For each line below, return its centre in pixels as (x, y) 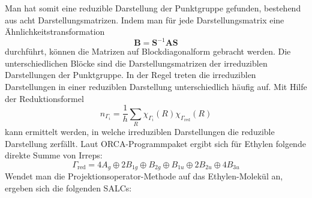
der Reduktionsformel (44, 98)
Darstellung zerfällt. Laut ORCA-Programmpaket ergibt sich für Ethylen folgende (155, 143)
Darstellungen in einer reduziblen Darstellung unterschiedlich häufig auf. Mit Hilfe (156, 87)
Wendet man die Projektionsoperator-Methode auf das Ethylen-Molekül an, (144, 176)
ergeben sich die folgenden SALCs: (68, 187)
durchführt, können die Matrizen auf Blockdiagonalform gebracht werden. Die (148, 51)
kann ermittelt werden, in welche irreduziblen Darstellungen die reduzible (140, 132)
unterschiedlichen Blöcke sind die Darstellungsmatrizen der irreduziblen (136, 63)
